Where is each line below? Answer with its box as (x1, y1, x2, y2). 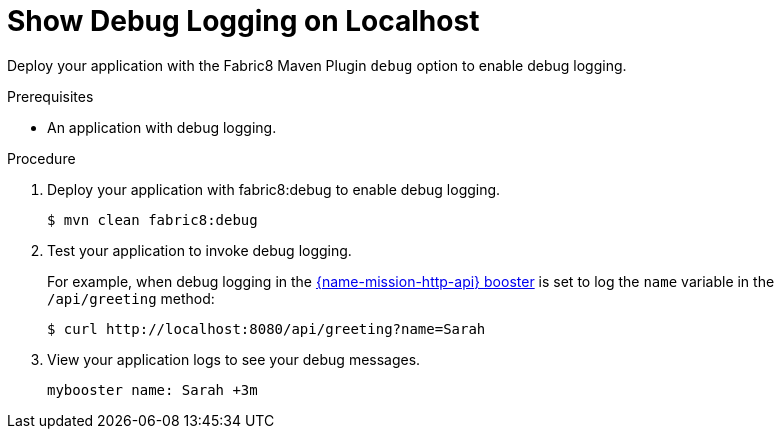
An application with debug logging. (47, 118, 277, 136)
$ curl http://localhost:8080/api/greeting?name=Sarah (47, 320, 486, 337)
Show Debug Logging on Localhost (7, 4, 480, 38)
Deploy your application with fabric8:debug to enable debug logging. (47, 180, 501, 198)
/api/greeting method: (47, 289, 215, 307)
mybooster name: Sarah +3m (47, 381, 258, 398)
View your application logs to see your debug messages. (47, 350, 421, 368)
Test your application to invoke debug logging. (47, 241, 352, 259)
